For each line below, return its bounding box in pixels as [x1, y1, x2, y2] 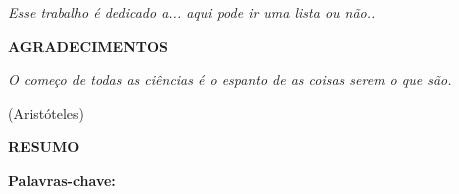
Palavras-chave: [8, 169, 116, 190]
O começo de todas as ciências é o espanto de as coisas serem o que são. [8, 69, 452, 90]
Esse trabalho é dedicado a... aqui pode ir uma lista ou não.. [8, 2, 376, 22]
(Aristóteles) [8, 102, 85, 123]
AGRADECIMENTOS [8, 35, 169, 56]
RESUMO [8, 136, 80, 157]
